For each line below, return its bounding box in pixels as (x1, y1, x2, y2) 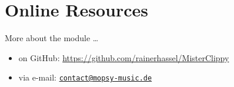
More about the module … (5, 32, 99, 44)
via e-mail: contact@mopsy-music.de (18, 71, 152, 83)
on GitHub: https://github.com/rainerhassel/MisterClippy (18, 51, 229, 63)
